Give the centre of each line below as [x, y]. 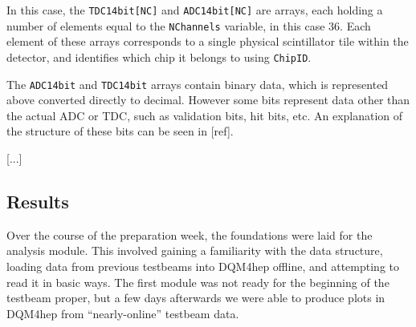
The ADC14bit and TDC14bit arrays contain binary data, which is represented [198, 84]
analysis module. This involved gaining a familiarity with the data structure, [195, 250]
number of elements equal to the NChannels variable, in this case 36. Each [189, 25]
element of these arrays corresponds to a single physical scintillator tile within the [208, 41]
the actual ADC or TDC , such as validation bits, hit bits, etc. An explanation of [205, 115]
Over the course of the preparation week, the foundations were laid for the [190, 234]
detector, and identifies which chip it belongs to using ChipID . [159, 57]
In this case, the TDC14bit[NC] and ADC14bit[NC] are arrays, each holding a [195, 10]
